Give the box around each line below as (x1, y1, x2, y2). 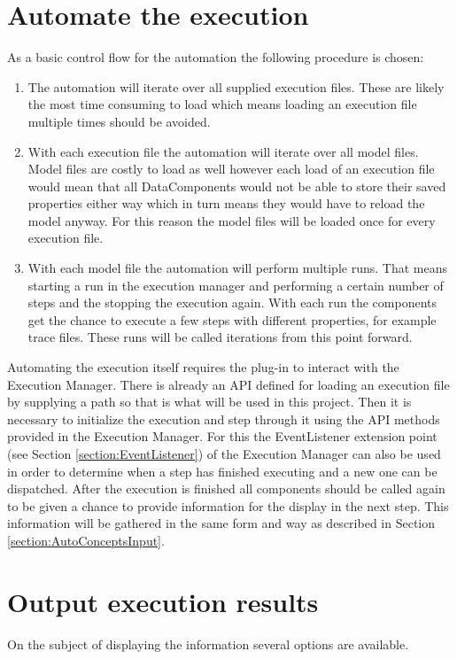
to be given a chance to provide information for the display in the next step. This (7, 496, 449, 515)
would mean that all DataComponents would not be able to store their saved (27, 176, 446, 195)
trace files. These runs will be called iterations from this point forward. (27, 328, 413, 346)
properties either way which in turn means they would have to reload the (27, 194, 425, 213)
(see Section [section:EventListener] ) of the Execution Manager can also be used (7, 445, 441, 462)
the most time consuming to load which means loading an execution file (27, 95, 417, 113)
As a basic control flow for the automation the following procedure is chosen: (7, 48, 424, 66)
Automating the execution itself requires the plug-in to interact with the (7, 358, 399, 376)
